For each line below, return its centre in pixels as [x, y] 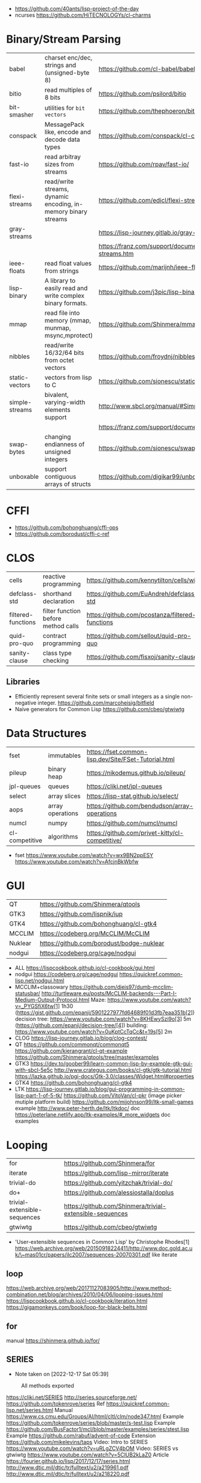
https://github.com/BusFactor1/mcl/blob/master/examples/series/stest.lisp [98, 1429]
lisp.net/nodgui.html [39, 980]
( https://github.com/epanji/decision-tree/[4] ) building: [81, 1025]
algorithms [63, 836]
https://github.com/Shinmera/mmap [149, 324]
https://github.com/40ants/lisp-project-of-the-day [77, 9]
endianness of [65, 444]
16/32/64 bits [64, 353]
